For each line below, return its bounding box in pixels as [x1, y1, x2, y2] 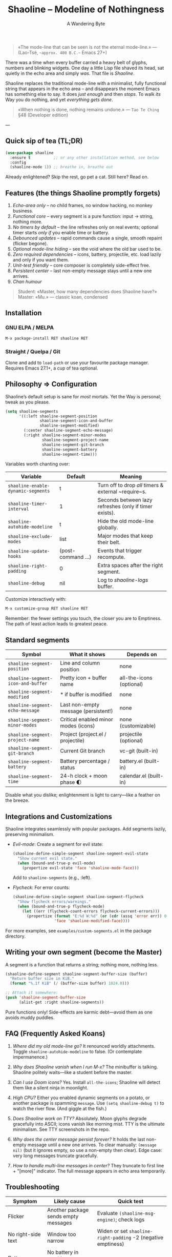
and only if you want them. [12, 257, 69, 263]
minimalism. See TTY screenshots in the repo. [12, 1126, 110, 1132]
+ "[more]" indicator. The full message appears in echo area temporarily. [12, 1168, 166, 1174]
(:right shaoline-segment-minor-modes [24, 433, 106, 438]
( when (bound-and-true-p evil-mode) [17, 860, 96, 866]
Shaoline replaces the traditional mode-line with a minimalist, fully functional [5, 80, 166, 86]
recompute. [97, 554, 125, 561]
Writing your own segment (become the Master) [5, 948, 162, 957]
